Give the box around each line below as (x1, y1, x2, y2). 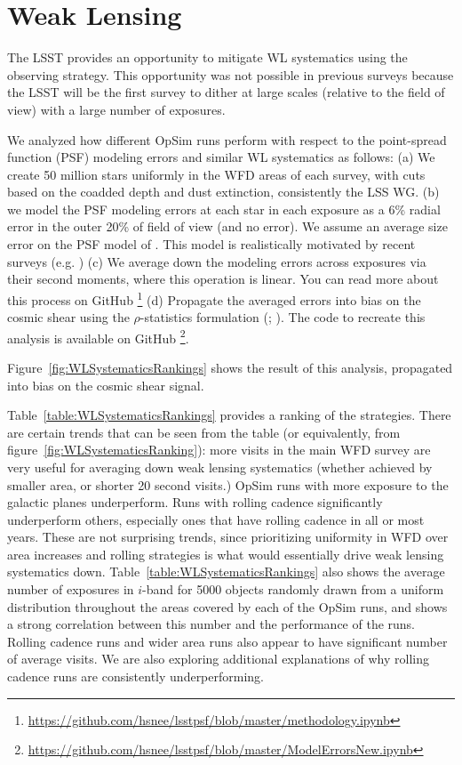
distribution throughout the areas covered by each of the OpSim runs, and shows (7, 597, 448, 616)
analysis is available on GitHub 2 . (7, 326, 189, 347)
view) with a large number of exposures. (7, 100, 226, 118)
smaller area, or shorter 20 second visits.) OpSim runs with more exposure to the (7, 475, 449, 494)
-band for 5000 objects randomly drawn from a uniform (142, 580, 444, 599)
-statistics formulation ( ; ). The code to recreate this (139, 308, 426, 326)
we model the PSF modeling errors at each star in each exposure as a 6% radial (7, 199, 441, 218)
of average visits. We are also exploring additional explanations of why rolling (7, 649, 429, 668)
